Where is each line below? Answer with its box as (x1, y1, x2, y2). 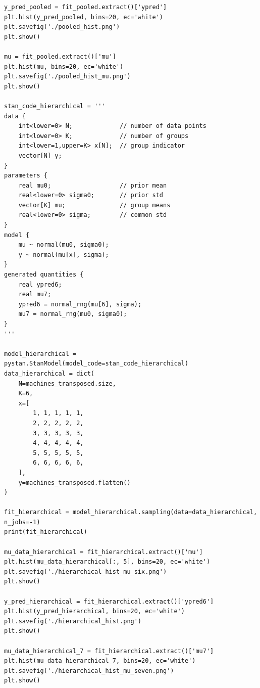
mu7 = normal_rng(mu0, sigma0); (18, 310, 127, 318)
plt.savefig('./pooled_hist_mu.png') (4, 73, 131, 80)
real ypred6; (18, 281, 62, 288)
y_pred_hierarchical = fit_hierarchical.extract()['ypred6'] (4, 598, 214, 605)
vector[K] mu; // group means (18, 201, 171, 209)
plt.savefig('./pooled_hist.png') (4, 23, 120, 31)
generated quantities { (4, 271, 84, 279)
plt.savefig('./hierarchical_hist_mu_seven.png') (4, 667, 174, 674)
